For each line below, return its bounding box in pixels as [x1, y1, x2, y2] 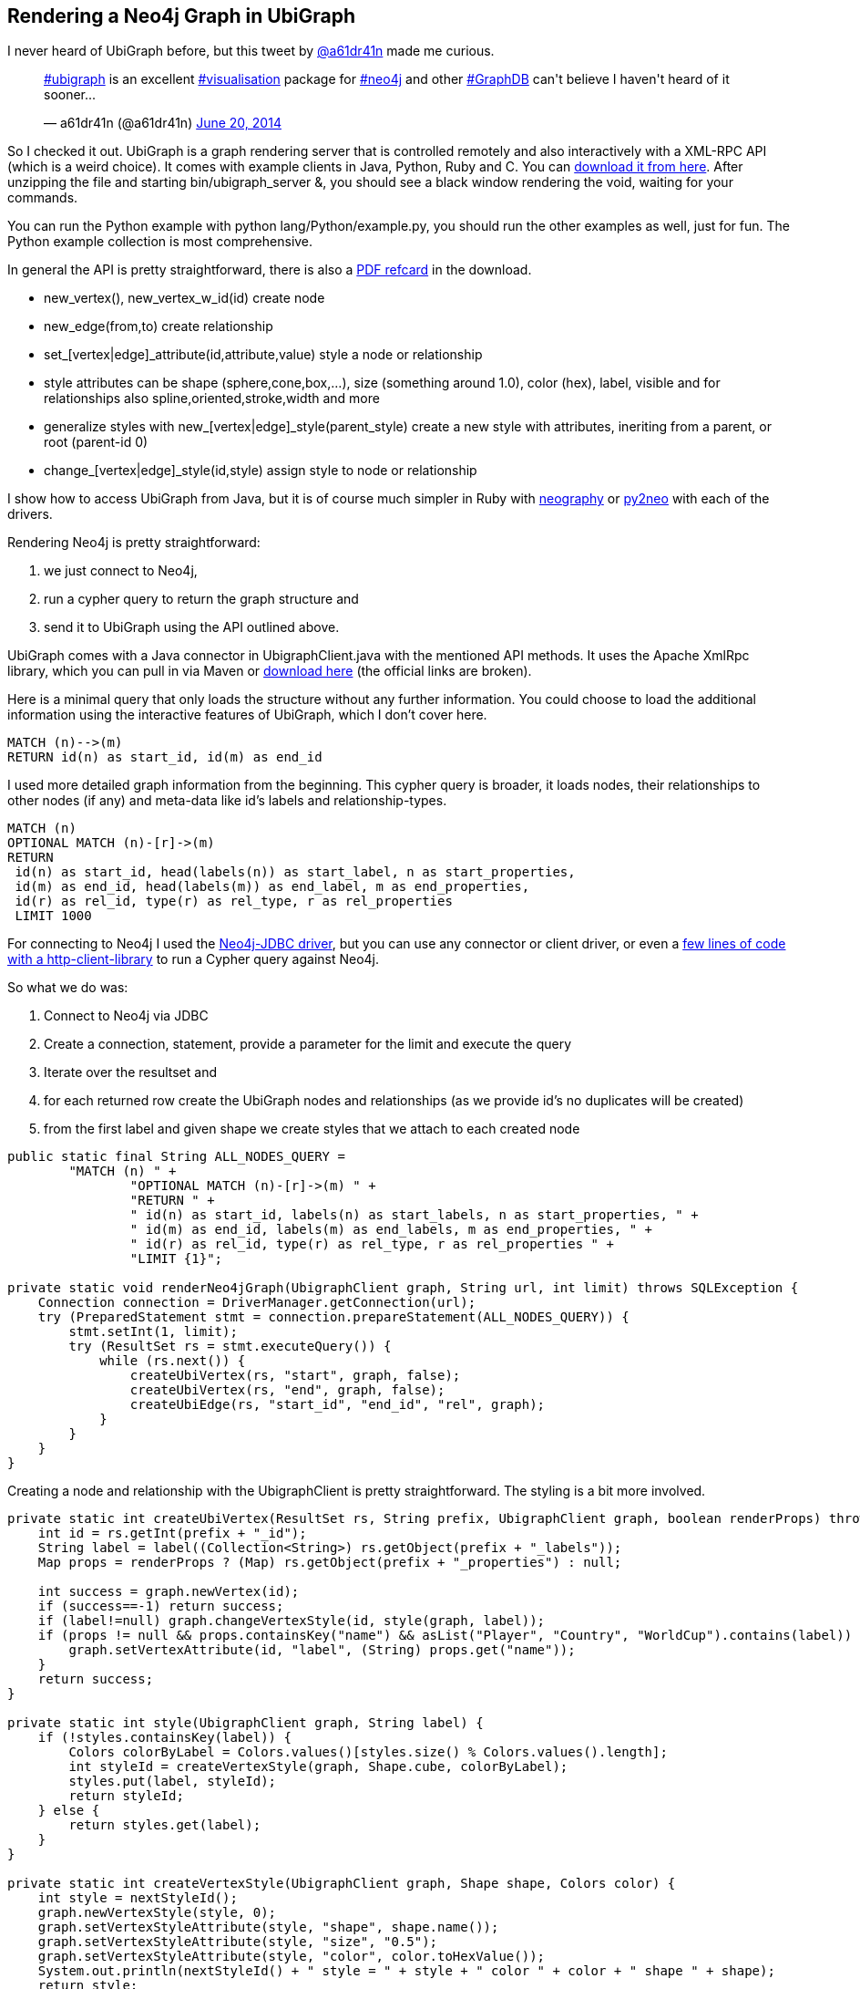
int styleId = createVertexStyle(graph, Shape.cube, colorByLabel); [68, 1759, 568, 1775]
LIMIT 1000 [15, 908, 92, 924]
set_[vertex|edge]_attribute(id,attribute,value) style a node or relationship [44, 347, 483, 363]
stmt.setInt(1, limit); [68, 1324, 238, 1340]
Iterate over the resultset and [44, 1064, 217, 1081]
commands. [7, 190, 78, 206]
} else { [37, 1803, 100, 1818]
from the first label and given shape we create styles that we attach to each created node [44, 1121, 580, 1137]
